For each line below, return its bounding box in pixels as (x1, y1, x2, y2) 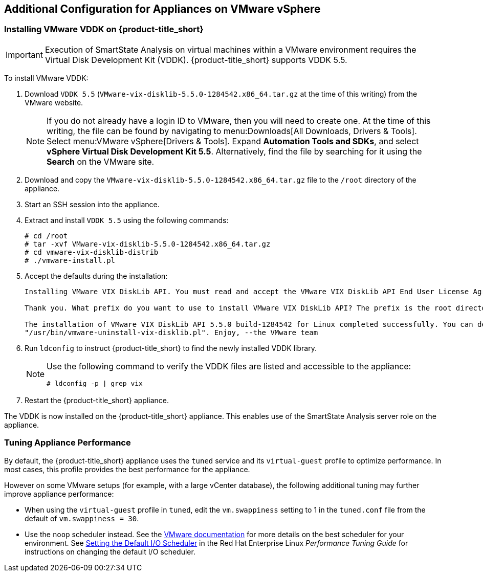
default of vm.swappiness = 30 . (25, 514, 139, 523)
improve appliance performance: (4, 489, 114, 498)
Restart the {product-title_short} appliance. (25, 395, 169, 405)
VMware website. (25, 98, 83, 107)
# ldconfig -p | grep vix (47, 379, 143, 387)
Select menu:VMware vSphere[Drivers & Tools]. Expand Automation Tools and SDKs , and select (47, 136, 419, 146)
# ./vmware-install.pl (25, 256, 116, 264)
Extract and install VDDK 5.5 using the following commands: (25, 215, 229, 225)
